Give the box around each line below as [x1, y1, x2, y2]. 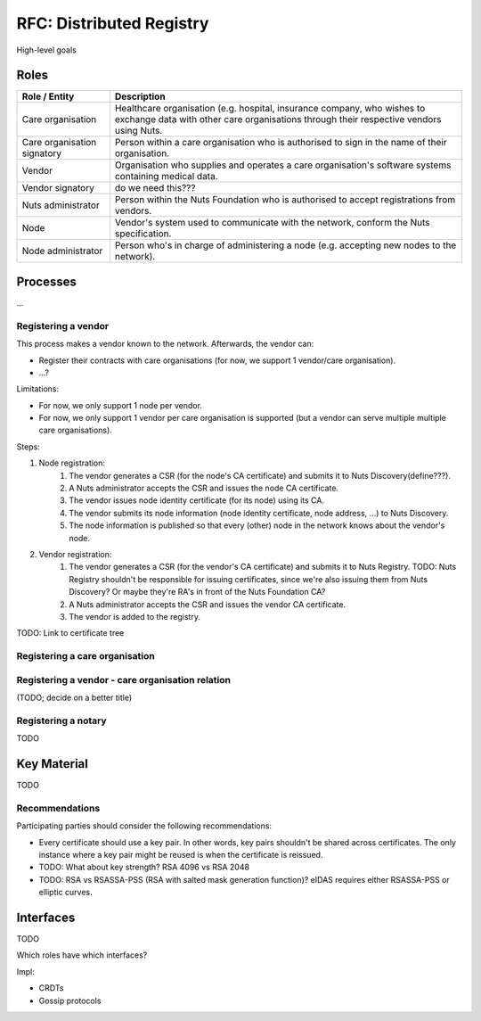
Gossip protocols [38, 995, 102, 1006]
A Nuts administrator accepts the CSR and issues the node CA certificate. [69, 482, 338, 494]
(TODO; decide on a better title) [16, 692, 133, 704]
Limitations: [16, 383, 60, 394]
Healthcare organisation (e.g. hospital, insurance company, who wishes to [114, 103, 426, 115]
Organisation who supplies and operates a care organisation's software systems [114, 159, 452, 171]
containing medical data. [114, 170, 218, 183]
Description [114, 90, 166, 103]
